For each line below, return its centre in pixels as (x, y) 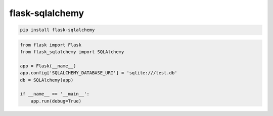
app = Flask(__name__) (48, 66)
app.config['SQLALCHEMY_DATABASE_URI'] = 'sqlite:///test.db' (99, 73)
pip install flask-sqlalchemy (57, 30)
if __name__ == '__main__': (55, 94)
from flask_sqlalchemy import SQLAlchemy (72, 52)
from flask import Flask (51, 45)
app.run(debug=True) (56, 101)
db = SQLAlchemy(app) (47, 80)
